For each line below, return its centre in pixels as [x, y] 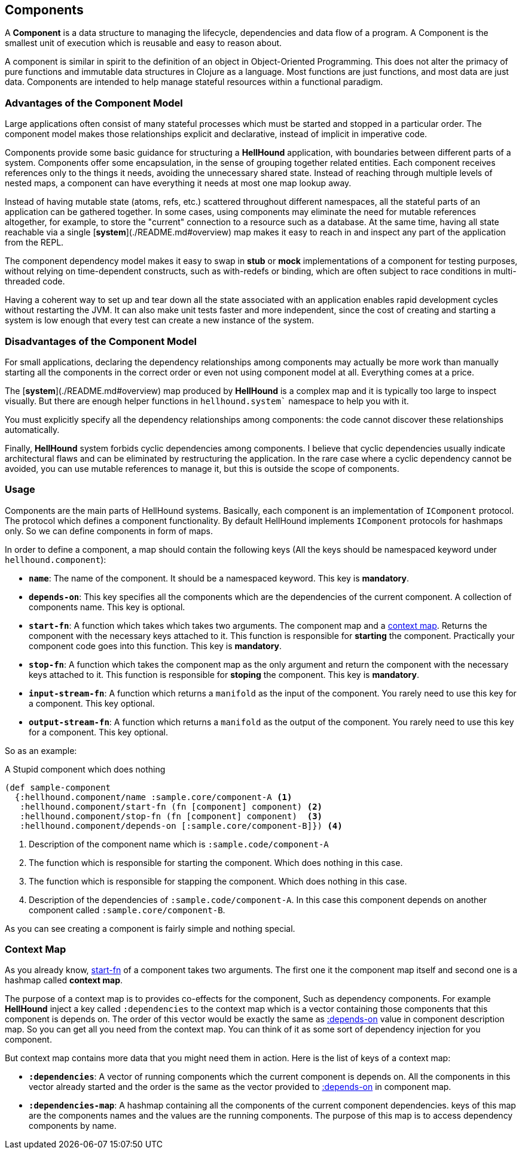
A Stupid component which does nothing [85, 769]
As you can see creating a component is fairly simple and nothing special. [150, 928]
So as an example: [41, 750]
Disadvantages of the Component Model [101, 341]
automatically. [32, 429]
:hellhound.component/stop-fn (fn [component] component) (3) [171, 816]
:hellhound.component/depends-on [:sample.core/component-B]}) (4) [181, 826]
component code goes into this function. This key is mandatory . [155, 646]
